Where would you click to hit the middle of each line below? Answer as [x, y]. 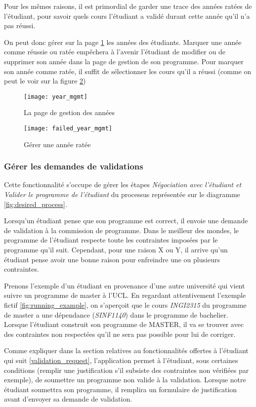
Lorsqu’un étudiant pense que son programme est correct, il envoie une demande [126, 221]
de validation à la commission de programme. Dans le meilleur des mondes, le [122, 230]
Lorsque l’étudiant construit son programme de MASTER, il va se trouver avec [124, 324]
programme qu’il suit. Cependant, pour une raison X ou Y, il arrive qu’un [116, 250]
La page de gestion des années [69, 112]
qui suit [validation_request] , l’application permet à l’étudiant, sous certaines [121, 360]
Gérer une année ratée [57, 144]
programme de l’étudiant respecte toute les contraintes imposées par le [111, 240]
